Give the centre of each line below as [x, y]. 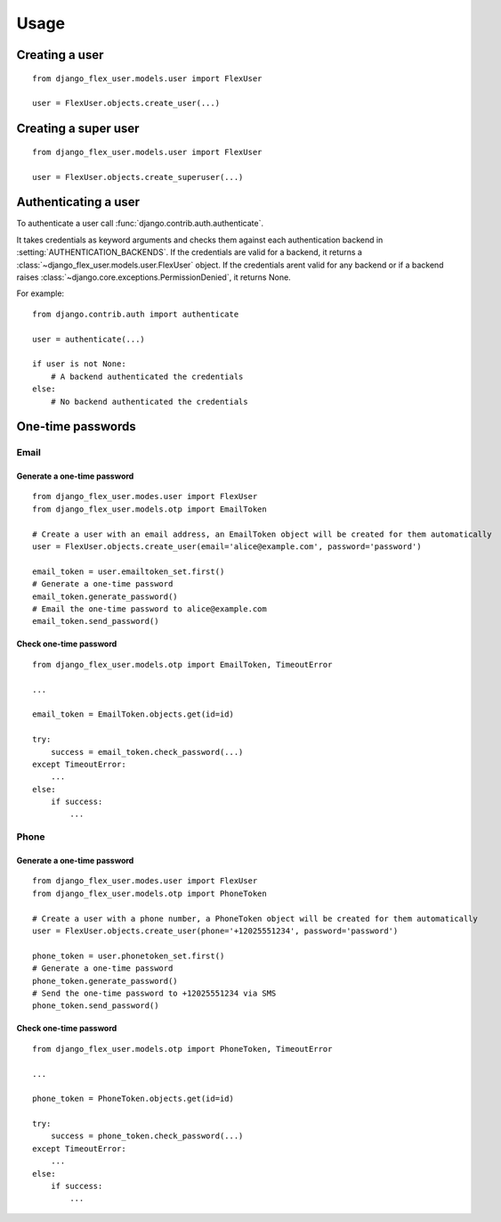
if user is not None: [79, 364]
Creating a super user [78, 129]
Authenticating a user [78, 202]
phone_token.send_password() [96, 1006]
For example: [40, 293]
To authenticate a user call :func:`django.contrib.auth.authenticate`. [140, 224]
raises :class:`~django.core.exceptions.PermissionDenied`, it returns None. [154, 277]
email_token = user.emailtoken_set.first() [129, 571]
